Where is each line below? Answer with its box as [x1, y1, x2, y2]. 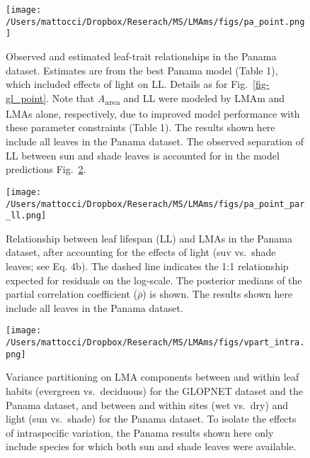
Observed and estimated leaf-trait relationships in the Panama [6, 48, 277, 63]
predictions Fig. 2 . [6, 162, 86, 177]
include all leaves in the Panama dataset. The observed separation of [6, 134, 304, 149]
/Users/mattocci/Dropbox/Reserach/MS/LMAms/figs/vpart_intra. [6, 337, 305, 348]
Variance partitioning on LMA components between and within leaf [6, 369, 299, 384]
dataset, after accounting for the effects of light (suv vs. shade [6, 245, 276, 259]
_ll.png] [6, 211, 47, 221]
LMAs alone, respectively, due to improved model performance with [6, 106, 300, 121]
